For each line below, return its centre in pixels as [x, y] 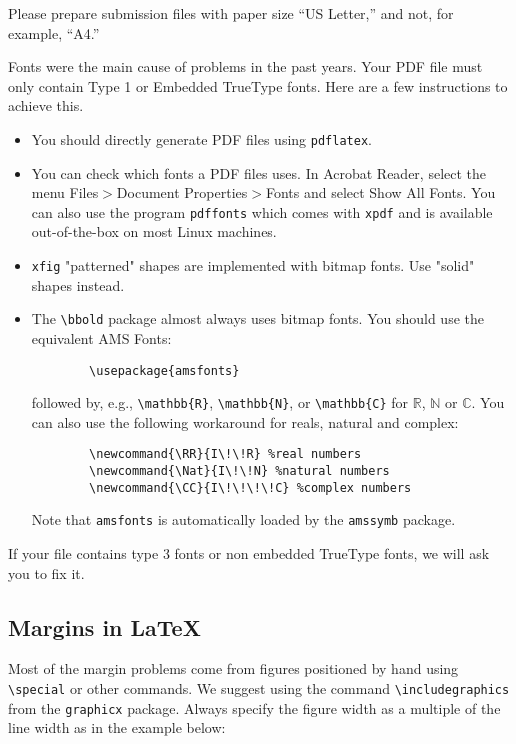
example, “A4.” [54, 32]
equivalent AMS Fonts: [101, 337]
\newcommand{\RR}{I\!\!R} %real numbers [225, 454]
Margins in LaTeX [104, 626]
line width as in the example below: [117, 727]
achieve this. [46, 105]
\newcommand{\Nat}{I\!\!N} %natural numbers [239, 471]
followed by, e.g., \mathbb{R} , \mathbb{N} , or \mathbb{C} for [220, 402]
